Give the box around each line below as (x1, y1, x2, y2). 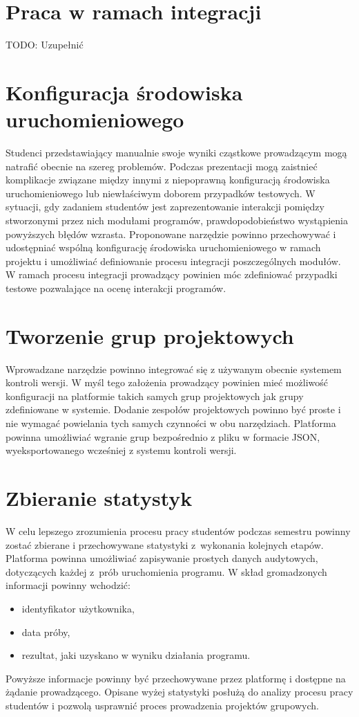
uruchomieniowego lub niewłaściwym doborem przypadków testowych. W (6, 185, 316, 200)
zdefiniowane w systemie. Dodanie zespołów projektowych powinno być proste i (6, 402, 341, 417)
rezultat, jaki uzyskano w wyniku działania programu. (21, 648, 251, 662)
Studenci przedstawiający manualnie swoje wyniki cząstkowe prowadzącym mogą (6, 145, 347, 160)
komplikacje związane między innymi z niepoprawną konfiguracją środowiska (6, 172, 330, 187)
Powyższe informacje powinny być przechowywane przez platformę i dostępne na (6, 671, 346, 685)
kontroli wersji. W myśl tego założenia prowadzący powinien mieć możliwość (6, 375, 328, 390)
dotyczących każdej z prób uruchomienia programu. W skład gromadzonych (6, 564, 327, 579)
